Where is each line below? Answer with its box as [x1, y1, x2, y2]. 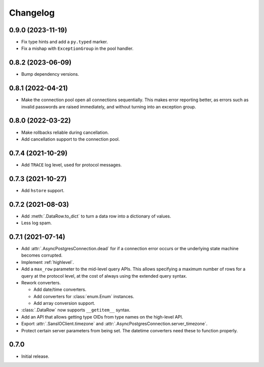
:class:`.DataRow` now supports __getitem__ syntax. [21, 307, 131, 313]
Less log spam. [21, 220, 52, 226]
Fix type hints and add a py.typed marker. [21, 39, 108, 45]
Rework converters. [21, 280, 61, 285]
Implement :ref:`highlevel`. [21, 259, 74, 265]
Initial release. [21, 353, 49, 359]
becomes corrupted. [21, 252, 63, 259]
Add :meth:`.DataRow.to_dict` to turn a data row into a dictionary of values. [21, 213, 171, 219]
